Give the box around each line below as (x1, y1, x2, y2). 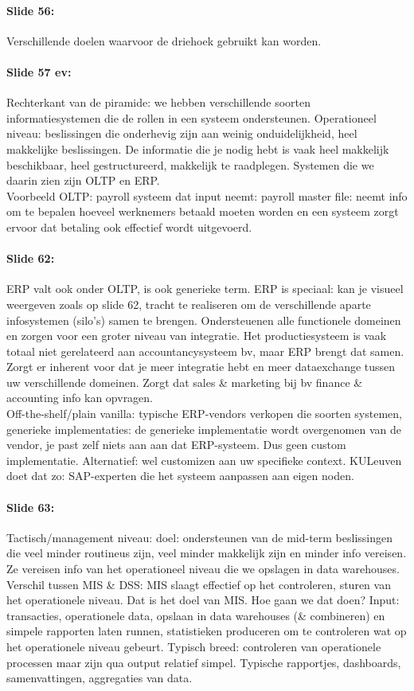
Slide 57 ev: (6, 63, 72, 80)
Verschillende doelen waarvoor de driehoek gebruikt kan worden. (6, 32, 322, 49)
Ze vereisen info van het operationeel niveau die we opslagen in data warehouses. (6, 560, 400, 577)
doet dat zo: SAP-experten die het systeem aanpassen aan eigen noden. (6, 467, 354, 484)
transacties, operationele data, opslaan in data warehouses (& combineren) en (6, 607, 385, 623)
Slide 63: (6, 498, 55, 515)
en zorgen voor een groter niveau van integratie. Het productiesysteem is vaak (6, 327, 387, 344)
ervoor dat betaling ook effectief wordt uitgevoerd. (6, 218, 252, 235)
